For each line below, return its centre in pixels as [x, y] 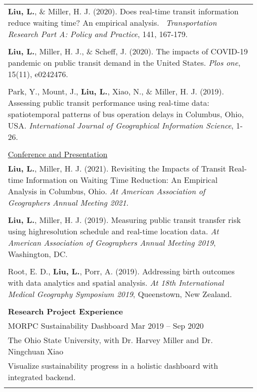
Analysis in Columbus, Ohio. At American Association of [107, 191]
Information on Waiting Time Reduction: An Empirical [122, 180]
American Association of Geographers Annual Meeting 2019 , [112, 242]
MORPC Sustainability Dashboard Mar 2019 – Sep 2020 [106, 326]
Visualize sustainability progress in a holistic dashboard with [113, 366]
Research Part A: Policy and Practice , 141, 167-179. [98, 34]
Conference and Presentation [58, 154]
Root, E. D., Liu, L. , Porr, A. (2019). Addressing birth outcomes [121, 271]
